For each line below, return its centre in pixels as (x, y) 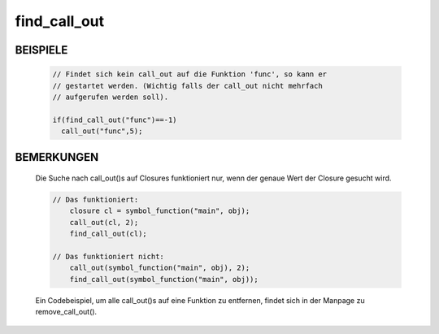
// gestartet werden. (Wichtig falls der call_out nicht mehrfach (187, 86)
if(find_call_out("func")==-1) (115, 119)
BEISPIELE (41, 50)
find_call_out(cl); (109, 234)
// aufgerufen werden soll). (111, 97)
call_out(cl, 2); (104, 222)
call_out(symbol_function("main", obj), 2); (160, 268)
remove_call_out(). (66, 312)
